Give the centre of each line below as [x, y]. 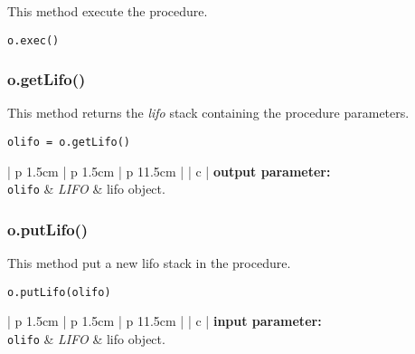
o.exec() [33, 40]
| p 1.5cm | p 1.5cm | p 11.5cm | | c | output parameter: [169, 171]
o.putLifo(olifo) [59, 292]
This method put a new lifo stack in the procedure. [149, 263]
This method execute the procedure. [108, 11]
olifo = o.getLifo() [69, 143]
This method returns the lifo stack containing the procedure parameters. [208, 113]
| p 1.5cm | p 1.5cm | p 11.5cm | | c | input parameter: [165, 321]
